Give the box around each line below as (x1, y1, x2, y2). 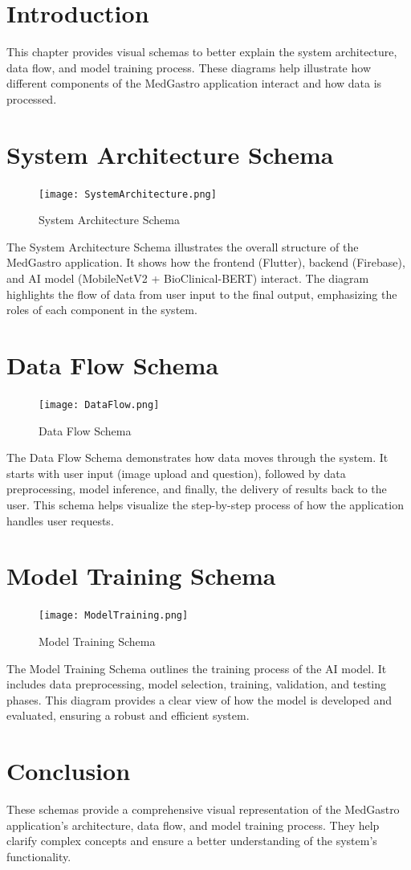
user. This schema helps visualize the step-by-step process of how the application (6, 496, 404, 513)
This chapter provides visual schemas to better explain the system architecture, (6, 43, 397, 60)
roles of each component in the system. (6, 301, 197, 318)
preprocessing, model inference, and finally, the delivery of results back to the (6, 480, 387, 497)
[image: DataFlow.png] (39, 398, 160, 410)
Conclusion (6, 754, 131, 787)
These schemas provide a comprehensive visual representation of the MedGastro (6, 801, 400, 818)
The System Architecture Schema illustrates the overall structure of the (6, 238, 359, 255)
